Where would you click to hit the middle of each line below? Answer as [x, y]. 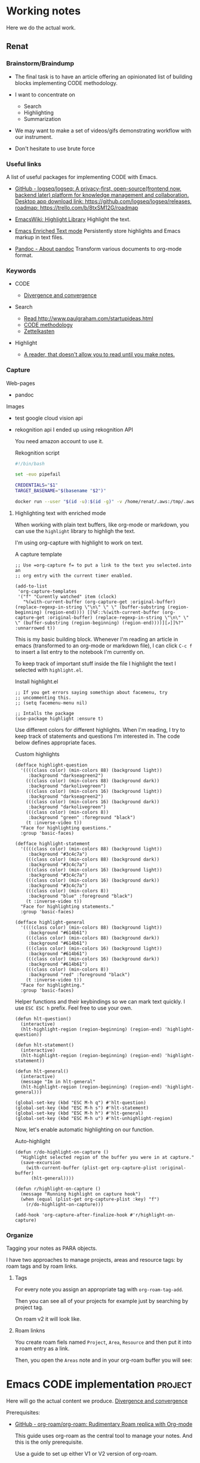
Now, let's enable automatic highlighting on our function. [84, 1129]
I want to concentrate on [45, 95]
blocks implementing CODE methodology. [66, 83]
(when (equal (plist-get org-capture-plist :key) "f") [90, 1199]
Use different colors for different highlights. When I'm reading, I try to [100, 729]
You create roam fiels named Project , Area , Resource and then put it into [103, 1342]
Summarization [42, 119]
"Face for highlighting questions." [66, 828]
